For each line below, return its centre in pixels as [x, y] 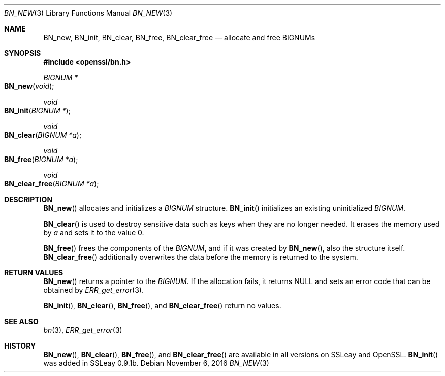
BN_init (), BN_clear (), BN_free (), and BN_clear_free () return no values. [162, 306]
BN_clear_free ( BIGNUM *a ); [52, 184]
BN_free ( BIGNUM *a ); [41, 159]
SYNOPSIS [23, 53]
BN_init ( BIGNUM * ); [37, 111]
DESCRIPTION [28, 199]
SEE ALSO [21, 321]
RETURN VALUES [34, 273]
